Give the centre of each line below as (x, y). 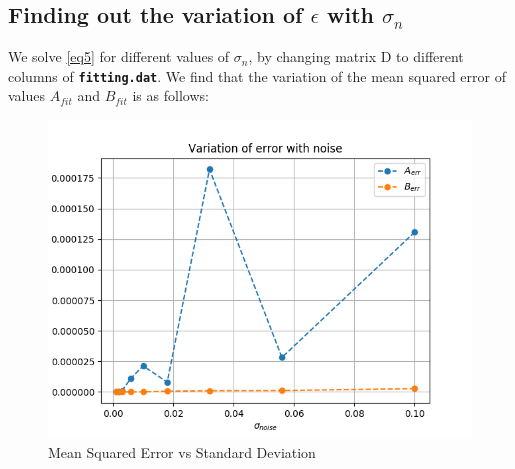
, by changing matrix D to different (356, 56)
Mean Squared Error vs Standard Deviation (182, 451)
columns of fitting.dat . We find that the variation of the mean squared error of (257, 75)
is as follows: (170, 95)
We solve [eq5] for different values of (119, 56)
